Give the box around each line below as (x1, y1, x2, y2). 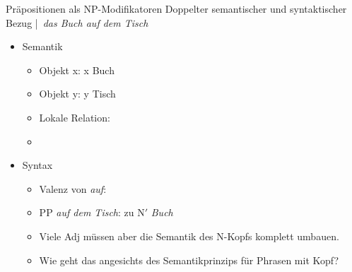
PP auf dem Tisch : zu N (39, 205, 145, 220)
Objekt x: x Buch (39, 62, 115, 77)
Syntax (22, 158, 53, 172)
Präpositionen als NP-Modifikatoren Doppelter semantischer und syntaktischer (6, 1, 347, 16)
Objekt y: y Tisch (39, 86, 116, 101)
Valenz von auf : (39, 181, 107, 196)
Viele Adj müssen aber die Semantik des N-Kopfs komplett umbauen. (39, 228, 339, 243)
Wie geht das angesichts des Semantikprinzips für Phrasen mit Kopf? (39, 252, 339, 267)
